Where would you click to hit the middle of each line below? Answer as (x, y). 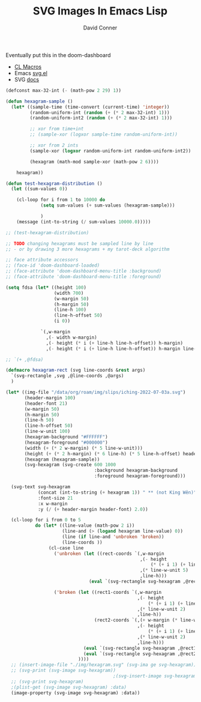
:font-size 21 (55, 498)
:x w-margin (52, 504)
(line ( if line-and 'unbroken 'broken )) (113, 537)
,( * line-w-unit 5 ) (164, 570)
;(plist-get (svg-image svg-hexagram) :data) (69, 687)
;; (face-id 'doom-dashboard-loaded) (53, 265)
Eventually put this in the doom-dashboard (58, 55)
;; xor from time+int (57, 129)
